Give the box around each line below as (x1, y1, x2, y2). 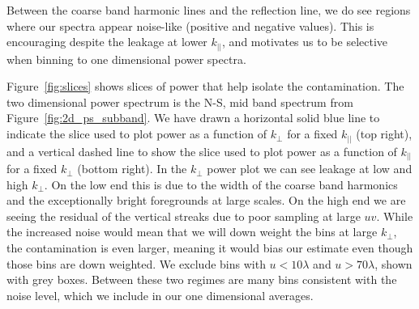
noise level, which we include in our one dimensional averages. (6, 286, 314, 303)
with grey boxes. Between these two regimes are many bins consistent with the (6, 271, 397, 288)
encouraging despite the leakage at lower (6, 33, 207, 50)
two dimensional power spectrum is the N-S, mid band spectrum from (6, 93, 353, 110)
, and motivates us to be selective (222, 33, 388, 50)
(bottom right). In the (77, 160, 187, 177)
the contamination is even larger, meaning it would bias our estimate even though (6, 239, 413, 256)
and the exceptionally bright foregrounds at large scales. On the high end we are (6, 192, 406, 209)
